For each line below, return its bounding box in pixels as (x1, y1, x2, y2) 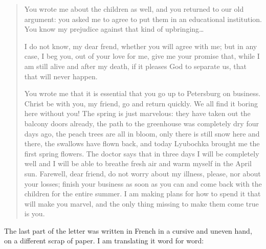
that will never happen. (24, 71, 98, 81)
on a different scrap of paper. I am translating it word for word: (4, 235, 204, 246)
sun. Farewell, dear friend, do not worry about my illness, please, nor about (24, 168, 261, 178)
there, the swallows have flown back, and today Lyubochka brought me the (24, 138, 260, 149)
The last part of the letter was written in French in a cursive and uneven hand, (4, 225, 252, 236)
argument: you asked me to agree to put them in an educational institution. (24, 13, 262, 24)
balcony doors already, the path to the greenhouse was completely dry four (24, 118, 259, 128)
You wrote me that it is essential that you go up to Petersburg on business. (24, 88, 261, 99)
